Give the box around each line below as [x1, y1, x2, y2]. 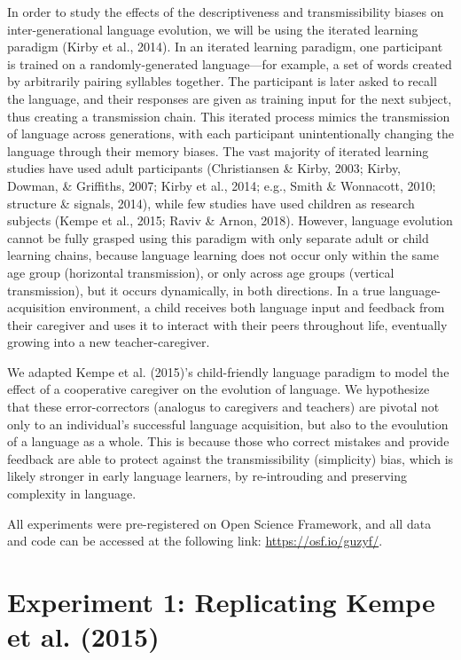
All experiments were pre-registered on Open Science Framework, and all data [7, 514, 432, 532]
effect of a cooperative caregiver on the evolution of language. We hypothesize [7, 380, 430, 398]
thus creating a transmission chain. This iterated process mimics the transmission [7, 106, 450, 125]
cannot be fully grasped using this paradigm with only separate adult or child [7, 228, 429, 247]
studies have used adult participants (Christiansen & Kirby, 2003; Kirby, [7, 159, 402, 177]
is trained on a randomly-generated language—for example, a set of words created [7, 54, 452, 73]
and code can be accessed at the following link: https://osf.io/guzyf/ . [7, 531, 383, 550]
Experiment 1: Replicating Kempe [7, 584, 435, 619]
